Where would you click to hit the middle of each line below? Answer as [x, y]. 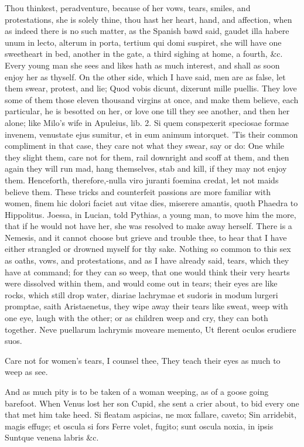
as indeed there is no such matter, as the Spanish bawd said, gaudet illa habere [147, 31]
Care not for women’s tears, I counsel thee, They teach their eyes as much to [143, 360]
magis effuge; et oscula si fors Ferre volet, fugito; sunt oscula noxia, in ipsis [139, 426]
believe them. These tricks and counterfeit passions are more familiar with [138, 191]
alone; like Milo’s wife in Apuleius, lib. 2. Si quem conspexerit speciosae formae [147, 122]
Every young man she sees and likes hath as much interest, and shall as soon [142, 65]
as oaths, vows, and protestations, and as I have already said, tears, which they [147, 260]
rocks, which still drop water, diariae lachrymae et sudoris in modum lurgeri [141, 294]
